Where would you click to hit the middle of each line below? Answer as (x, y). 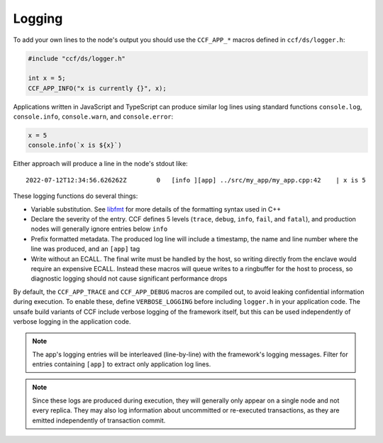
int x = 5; (47, 78)
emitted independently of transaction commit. (99, 420)
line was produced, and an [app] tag (85, 249)
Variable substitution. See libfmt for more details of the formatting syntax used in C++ (156, 209)
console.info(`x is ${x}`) (75, 145)
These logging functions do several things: (76, 196)
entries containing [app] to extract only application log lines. (122, 364)
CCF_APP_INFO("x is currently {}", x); (97, 88)
